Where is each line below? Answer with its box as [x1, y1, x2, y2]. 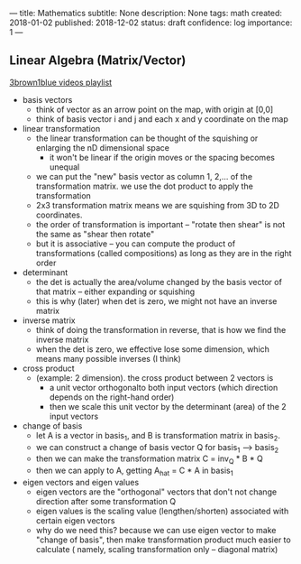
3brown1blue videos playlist [9, 77, 113, 88]
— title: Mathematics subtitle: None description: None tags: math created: [9, 8, 282, 18]
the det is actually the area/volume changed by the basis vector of [35, 276, 282, 287]
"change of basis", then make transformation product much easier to [35, 534, 291, 545]
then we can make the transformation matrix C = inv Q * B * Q [35, 453, 263, 467]
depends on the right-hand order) [49, 392, 175, 402]
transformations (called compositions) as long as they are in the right [35, 247, 292, 258]
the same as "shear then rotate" [35, 228, 155, 239]
